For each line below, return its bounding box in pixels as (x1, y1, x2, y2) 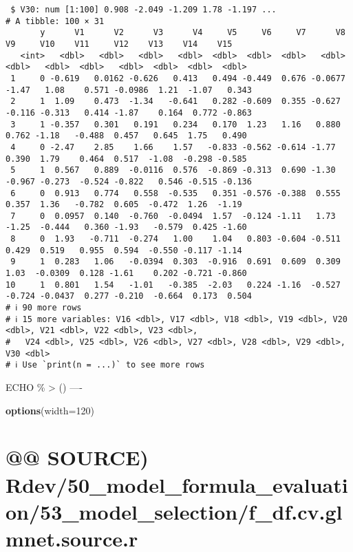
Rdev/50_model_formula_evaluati (6, 470, 348, 498)
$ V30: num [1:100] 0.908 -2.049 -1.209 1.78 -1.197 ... (10, 5, 277, 14)
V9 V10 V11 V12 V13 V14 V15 (6, 39, 233, 49)
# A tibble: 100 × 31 (6, 16, 105, 26)
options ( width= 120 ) (6, 403, 94, 417)
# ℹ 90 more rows (6, 303, 82, 313)
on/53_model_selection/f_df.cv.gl (6, 497, 343, 525)
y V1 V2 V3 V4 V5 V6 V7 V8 (40, 28, 345, 38)
